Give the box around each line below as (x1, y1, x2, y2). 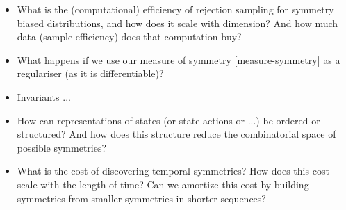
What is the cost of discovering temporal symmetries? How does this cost (17, 163, 329, 178)
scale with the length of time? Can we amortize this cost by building (17, 177, 309, 191)
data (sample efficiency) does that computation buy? (17, 29, 242, 44)
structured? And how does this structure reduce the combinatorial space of (17, 127, 336, 141)
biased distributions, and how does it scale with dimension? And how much (17, 15, 338, 30)
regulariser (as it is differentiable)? (17, 66, 164, 81)
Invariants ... (17, 89, 71, 104)
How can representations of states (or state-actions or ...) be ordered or (17, 113, 320, 127)
